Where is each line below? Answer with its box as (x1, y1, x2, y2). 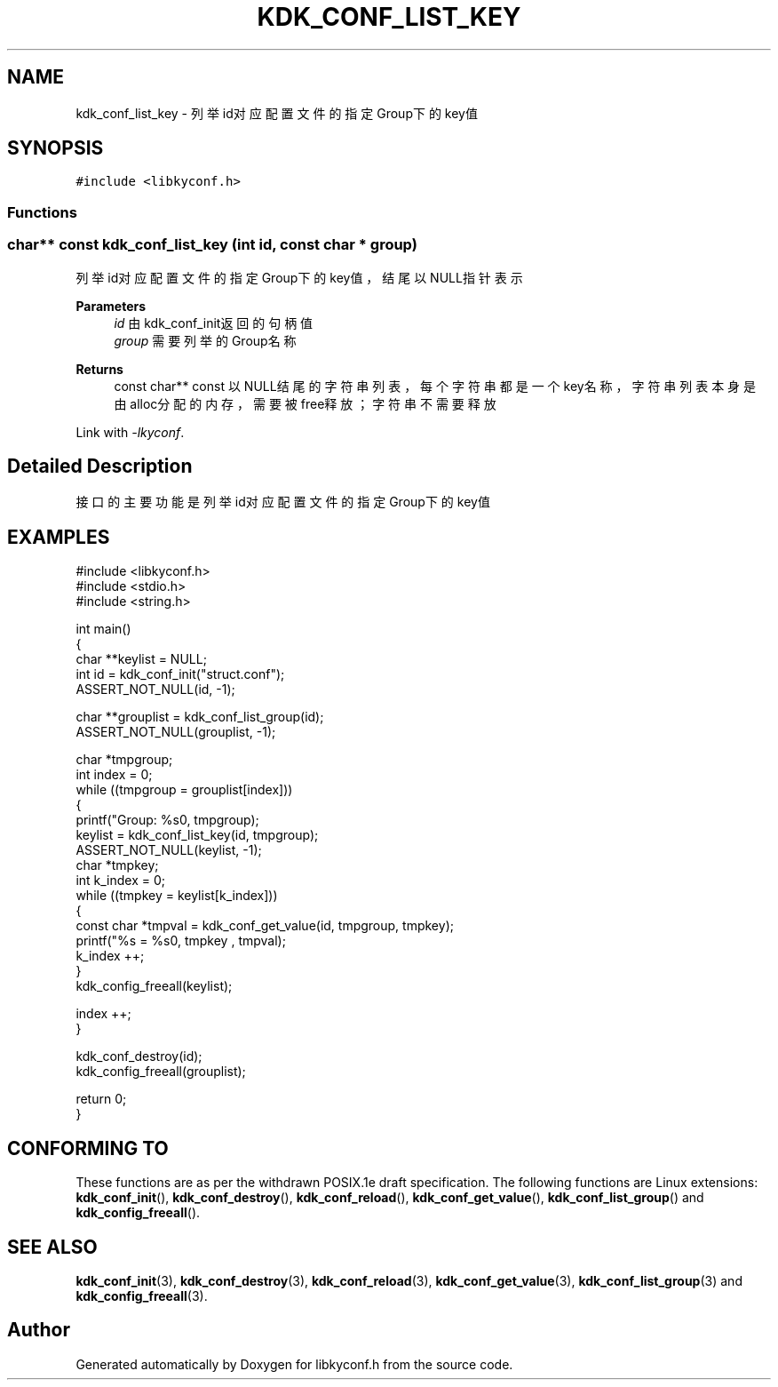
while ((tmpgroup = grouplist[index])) (75, 782, 293, 798)
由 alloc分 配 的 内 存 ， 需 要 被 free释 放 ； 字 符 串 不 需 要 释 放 (114, 395, 496, 411)
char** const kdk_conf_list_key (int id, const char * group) (7, 235, 417, 254)
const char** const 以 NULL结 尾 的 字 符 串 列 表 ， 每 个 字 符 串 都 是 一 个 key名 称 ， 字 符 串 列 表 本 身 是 (114, 378, 757, 394)
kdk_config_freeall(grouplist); (75, 1064, 246, 1080)
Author (7, 1319, 70, 1342)
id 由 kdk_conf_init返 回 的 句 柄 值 (114, 315, 314, 331)
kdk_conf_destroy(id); (75, 1048, 202, 1064)
